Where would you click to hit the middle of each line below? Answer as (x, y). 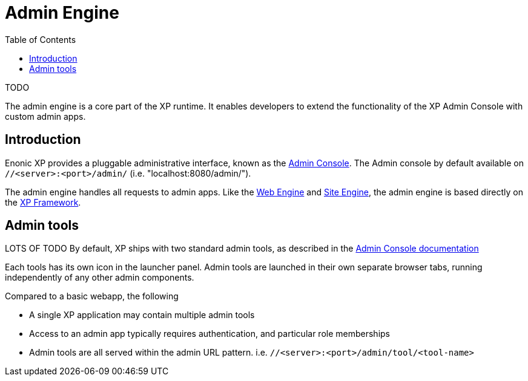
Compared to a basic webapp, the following (92, 296)
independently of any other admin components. (100, 278)
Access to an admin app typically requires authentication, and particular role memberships (210, 334)
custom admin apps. (45, 116)
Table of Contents (41, 39)
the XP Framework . (43, 202)
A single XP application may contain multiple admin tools (142, 315)
